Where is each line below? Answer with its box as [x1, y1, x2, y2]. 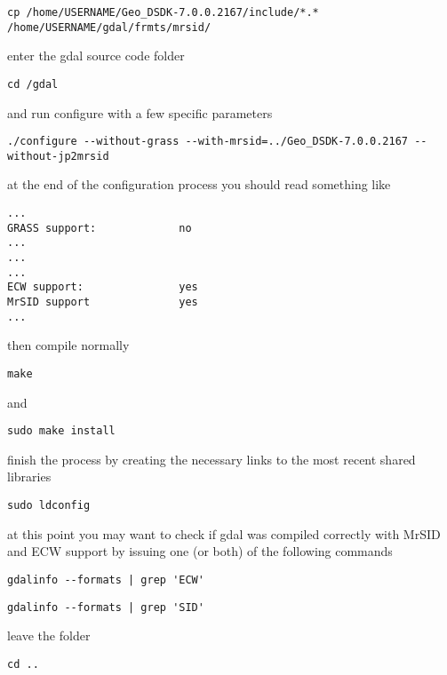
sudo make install [7, 425, 116, 438]
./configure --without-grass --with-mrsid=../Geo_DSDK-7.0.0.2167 [7, 135, 409, 148]
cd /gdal [7, 77, 59, 91]
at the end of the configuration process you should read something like [7, 175, 391, 194]
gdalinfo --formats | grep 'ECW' [7, 573, 204, 586]
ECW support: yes [7, 281, 198, 294]
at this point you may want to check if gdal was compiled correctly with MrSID [7, 524, 441, 543]
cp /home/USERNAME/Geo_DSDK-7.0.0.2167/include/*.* [7, 6, 319, 19]
